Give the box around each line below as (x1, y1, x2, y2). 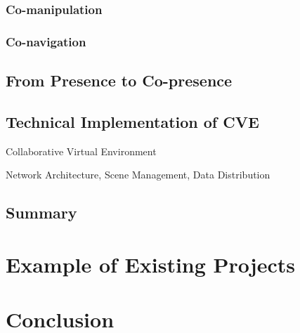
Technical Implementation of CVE (6, 110, 259, 132)
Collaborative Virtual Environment (6, 143, 157, 158)
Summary (6, 202, 77, 223)
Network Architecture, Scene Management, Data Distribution (6, 167, 270, 182)
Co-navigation (6, 32, 86, 50)
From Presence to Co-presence (6, 70, 233, 91)
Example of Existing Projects (6, 249, 295, 278)
